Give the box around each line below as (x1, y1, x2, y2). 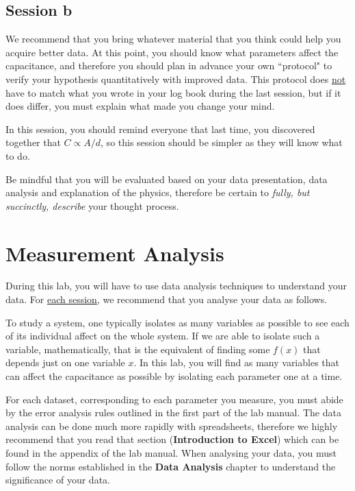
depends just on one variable (5, 355, 125, 370)
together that (5, 135, 61, 149)
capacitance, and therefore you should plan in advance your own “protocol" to (5, 58, 332, 73)
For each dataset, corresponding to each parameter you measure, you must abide (5, 392, 343, 406)
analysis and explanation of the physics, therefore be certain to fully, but (5, 185, 310, 200)
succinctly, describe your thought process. (5, 198, 179, 213)
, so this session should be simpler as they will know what (101, 135, 343, 149)
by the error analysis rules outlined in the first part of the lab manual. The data (5, 405, 341, 420)
